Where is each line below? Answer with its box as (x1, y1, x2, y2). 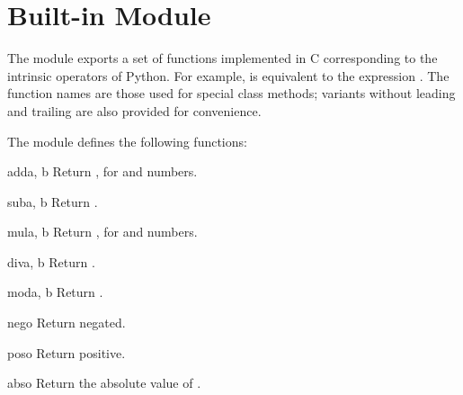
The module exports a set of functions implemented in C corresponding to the (7, 49, 438, 67)
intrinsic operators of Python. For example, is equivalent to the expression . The (7, 66, 450, 85)
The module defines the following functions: (7, 131, 247, 150)
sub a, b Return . (7, 192, 98, 211)
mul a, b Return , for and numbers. (7, 222, 198, 241)
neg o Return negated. (7, 313, 126, 332)
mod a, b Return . (7, 283, 103, 301)
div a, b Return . (7, 252, 95, 271)
